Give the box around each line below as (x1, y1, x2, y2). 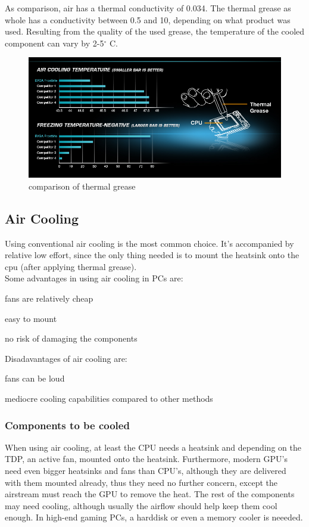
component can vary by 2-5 (5, 36, 104, 49)
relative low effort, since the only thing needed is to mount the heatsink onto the (5, 249, 299, 261)
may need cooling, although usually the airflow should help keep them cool (5, 499, 277, 511)
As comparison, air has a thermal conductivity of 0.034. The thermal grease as (5, 2, 291, 14)
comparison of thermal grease (29, 179, 136, 192)
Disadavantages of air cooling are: (5, 352, 127, 364)
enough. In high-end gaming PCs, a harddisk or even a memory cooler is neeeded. (5, 511, 303, 523)
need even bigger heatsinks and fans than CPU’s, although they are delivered (5, 464, 286, 476)
